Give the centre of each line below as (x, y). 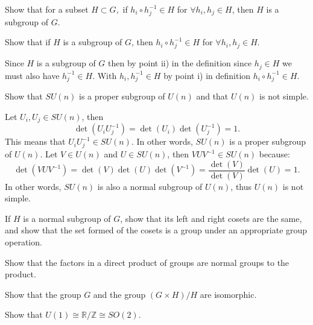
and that (212, 96)
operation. (24, 242)
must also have (32, 75)
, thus (241, 186)
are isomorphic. (228, 294)
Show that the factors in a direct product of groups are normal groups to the (147, 262)
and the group (119, 294)
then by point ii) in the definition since (180, 63)
